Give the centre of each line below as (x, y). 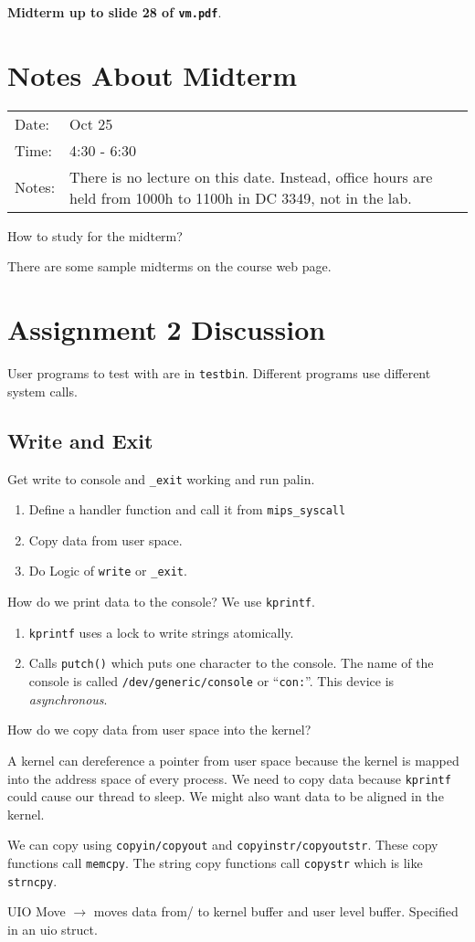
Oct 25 (91, 123)
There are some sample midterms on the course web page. (169, 266)
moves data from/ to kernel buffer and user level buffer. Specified (276, 911)
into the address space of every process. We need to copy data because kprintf (229, 778)
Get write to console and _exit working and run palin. (161, 478)
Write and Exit (80, 440)
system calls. (42, 391)
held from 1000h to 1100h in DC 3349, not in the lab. (241, 197)
